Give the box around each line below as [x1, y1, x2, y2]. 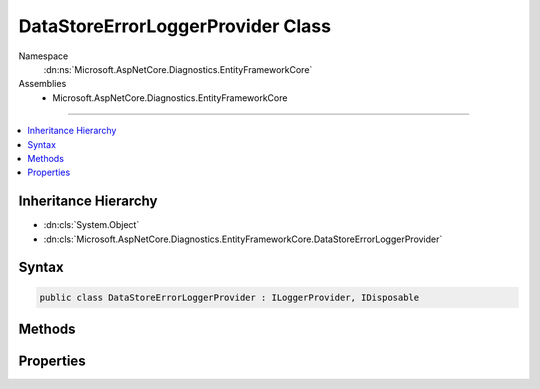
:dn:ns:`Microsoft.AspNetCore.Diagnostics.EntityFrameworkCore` [43, 63, 313, 75]
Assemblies [18, 78, 67, 90]
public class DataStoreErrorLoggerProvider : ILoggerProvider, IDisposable [39, 291, 420, 303]
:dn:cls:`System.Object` [43, 219, 140, 231]
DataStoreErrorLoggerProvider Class [18, 15, 332, 37]
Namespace [18, 50, 69, 62]
